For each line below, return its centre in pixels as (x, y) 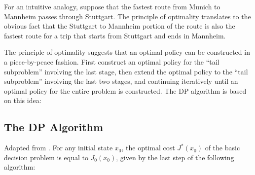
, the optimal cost (148, 148)
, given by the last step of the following (175, 157)
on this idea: (23, 100)
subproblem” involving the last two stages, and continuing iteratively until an (121, 81)
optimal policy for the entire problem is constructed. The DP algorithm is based (125, 90)
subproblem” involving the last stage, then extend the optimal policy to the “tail (126, 71)
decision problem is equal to (46, 157)
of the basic (222, 148)
